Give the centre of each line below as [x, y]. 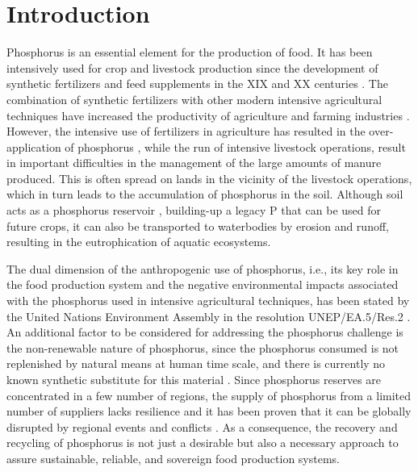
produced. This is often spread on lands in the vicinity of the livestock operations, [209, 178]
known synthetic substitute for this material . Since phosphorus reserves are [194, 379]
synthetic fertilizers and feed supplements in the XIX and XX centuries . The [197, 84]
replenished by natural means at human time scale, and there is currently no [196, 363]
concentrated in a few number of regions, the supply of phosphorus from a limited [209, 395]
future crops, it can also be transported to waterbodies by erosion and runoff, [198, 226]
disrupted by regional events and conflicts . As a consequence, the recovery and [202, 426]
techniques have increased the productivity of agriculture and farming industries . [208, 115]
